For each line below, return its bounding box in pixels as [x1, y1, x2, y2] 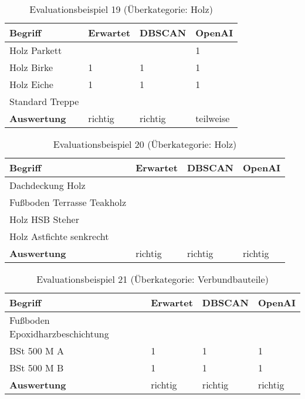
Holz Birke [9, 60, 53, 74]
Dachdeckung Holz [9, 178, 86, 192]
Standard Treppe [9, 94, 79, 108]
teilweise [195, 111, 230, 125]
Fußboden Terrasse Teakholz [9, 195, 127, 209]
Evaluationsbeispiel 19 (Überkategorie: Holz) [29, 2, 213, 16]
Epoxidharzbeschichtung [9, 327, 109, 340]
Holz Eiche [9, 77, 53, 91]
